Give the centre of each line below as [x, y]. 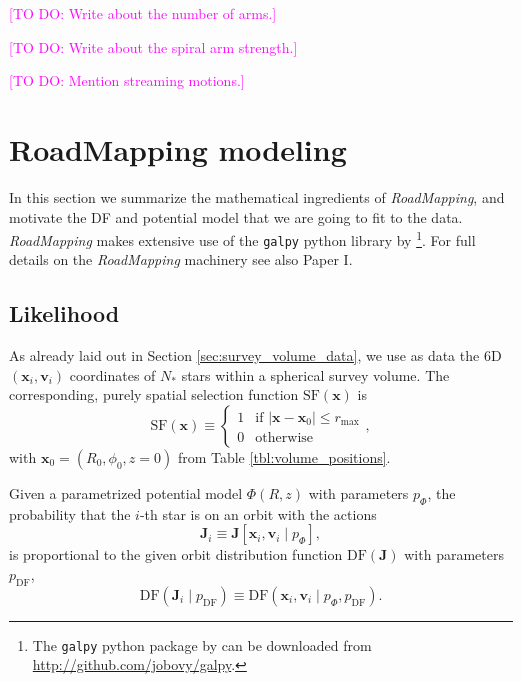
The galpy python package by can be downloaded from [202, 644]
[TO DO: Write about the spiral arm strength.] [153, 46]
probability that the [70, 513]
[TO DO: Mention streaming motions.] [127, 80]
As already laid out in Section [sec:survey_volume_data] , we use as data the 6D [255, 355]
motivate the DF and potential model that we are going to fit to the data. [236, 216]
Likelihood [64, 313]
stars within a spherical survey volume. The [315, 374]
